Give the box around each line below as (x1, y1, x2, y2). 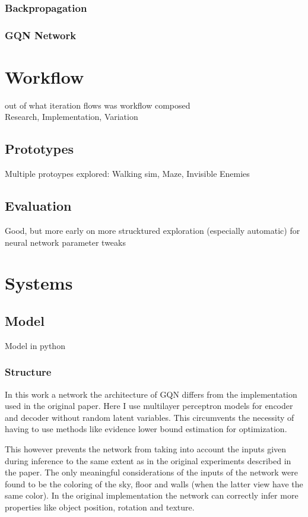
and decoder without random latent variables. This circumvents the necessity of (5, 411, 294, 423)
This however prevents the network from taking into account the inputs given (5, 442, 287, 455)
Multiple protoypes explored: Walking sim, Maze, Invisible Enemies (5, 167, 250, 180)
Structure (5, 364, 52, 379)
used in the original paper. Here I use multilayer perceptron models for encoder (5, 399, 293, 412)
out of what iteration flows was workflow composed (5, 99, 190, 111)
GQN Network (5, 27, 77, 42)
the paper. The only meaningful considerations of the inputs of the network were (5, 466, 298, 478)
